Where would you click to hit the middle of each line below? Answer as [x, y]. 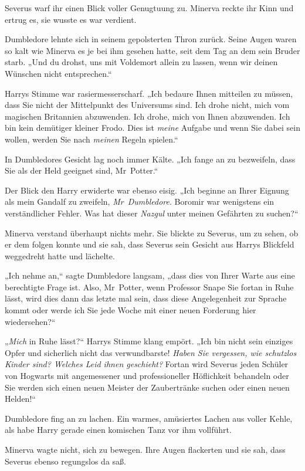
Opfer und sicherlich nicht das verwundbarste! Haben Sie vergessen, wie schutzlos [151, 352]
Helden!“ [20, 399]
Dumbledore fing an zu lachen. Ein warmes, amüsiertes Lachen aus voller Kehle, [149, 418]
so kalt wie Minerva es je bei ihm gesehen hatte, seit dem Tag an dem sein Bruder [152, 50]
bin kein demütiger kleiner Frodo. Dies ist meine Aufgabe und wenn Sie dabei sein [152, 128]
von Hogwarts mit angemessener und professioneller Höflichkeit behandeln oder [147, 376]
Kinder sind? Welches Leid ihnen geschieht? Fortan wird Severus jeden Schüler [147, 364]
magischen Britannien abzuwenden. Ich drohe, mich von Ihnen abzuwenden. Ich [148, 116]
